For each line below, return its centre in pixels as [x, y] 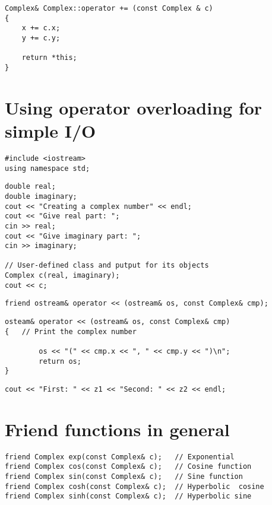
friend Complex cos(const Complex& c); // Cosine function [128, 467]
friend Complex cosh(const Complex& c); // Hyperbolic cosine [135, 486]
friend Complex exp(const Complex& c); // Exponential [120, 457]
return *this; [49, 58]
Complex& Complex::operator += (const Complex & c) [109, 8]
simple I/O [50, 130]
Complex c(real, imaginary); [62, 276]
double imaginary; [41, 196]
